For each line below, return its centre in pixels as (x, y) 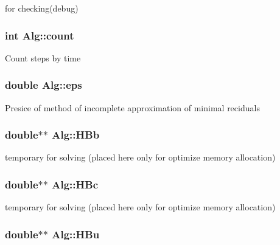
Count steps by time (43, 57)
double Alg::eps (44, 85)
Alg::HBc (75, 184)
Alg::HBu (76, 234)
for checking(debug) (42, 8)
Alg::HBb (76, 135)
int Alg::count (40, 35)
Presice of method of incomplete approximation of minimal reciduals (132, 107)
